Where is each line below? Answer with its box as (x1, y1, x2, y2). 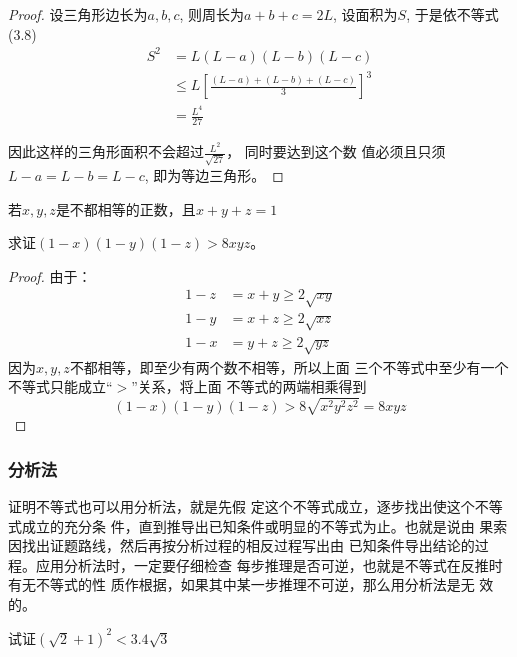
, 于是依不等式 (406, 4, 499, 24)
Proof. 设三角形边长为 (8, 4, 148, 24)
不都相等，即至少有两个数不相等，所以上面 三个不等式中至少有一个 (69, 356, 509, 377)
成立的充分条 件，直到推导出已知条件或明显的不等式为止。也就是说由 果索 (21, 515, 508, 536)
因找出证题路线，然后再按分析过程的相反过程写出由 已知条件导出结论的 (8, 535, 475, 556)
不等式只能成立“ (8, 376, 113, 397)
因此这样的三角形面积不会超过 (8, 141, 204, 162)
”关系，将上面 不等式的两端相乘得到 (131, 376, 367, 397)
